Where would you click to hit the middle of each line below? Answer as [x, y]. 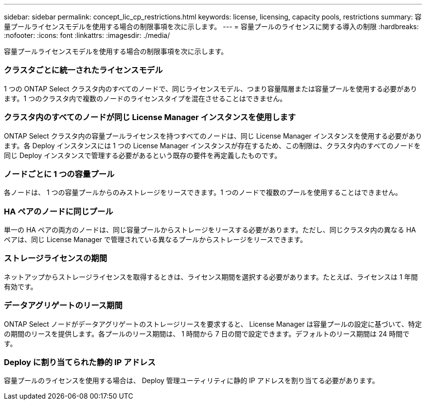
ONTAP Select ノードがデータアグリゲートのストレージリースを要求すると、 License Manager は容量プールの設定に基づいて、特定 [213, 324]
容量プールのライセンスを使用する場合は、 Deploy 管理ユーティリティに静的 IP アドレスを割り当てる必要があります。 [192, 381]
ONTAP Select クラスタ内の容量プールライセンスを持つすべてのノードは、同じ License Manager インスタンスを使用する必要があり [213, 136]
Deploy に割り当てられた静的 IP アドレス [80, 362]
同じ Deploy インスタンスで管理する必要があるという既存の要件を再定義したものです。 [143, 155]
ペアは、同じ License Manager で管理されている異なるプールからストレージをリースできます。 [155, 239]
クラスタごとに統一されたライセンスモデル [83, 70]
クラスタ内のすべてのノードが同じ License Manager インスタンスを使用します [150, 117]
